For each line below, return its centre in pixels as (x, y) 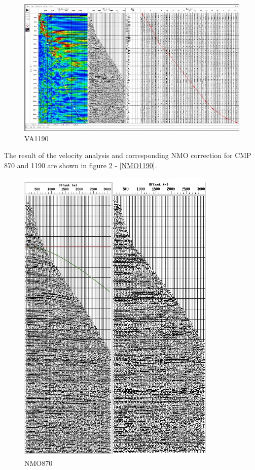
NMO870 (39, 463)
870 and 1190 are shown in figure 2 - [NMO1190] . (81, 165)
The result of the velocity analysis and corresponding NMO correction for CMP (128, 155)
